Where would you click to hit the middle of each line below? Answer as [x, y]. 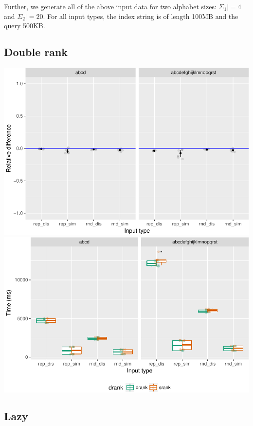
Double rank [36, 52]
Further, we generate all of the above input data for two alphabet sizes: [110, 6]
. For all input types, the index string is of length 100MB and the [141, 16]
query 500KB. [25, 26]
